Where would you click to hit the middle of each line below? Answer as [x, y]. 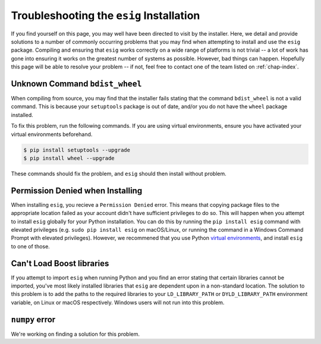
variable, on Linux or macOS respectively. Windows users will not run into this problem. [118, 302]
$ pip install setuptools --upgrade [77, 150]
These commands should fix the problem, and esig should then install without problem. [119, 173]
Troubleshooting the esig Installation [106, 15]
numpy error [33, 319]
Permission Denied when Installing [77, 190]
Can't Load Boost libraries [60, 263]
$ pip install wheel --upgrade [69, 158]
